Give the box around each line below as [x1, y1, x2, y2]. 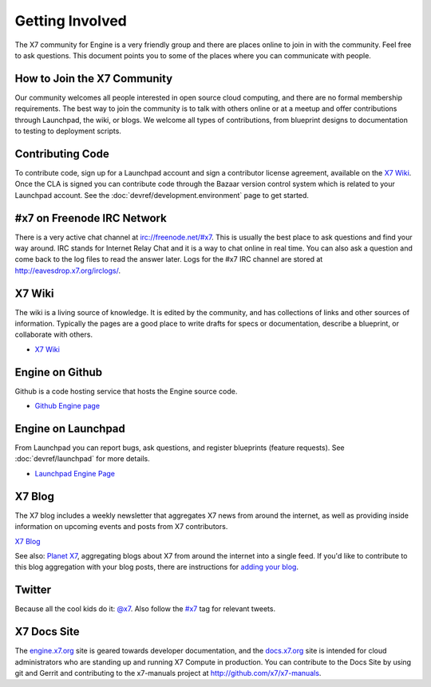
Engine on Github [14, 365, 103, 379]
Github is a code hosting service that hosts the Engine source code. [14, 386, 238, 396]
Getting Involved [14, 12, 127, 30]
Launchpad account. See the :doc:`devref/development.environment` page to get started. [14, 190, 309, 199]
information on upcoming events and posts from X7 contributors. [14, 522, 228, 531]
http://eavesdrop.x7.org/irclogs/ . [14, 266, 121, 275]
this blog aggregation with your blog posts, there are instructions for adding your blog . [14, 563, 299, 572]
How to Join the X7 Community [14, 72, 173, 85]
